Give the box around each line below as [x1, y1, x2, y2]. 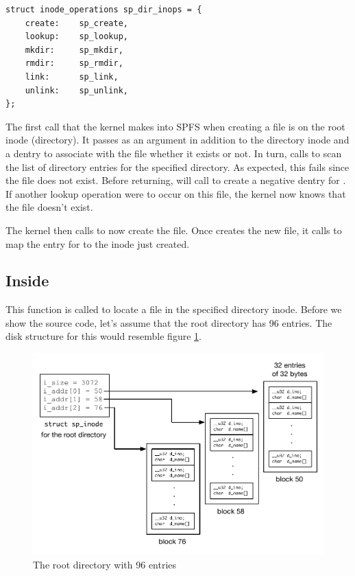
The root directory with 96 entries [33, 557, 177, 571]
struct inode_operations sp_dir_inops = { [5, 5, 202, 14]
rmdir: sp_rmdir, [25, 58, 123, 69]
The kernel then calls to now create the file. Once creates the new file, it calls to [5, 222, 342, 237]
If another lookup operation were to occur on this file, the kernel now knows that [5, 186, 346, 200]
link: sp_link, [25, 71, 119, 82]
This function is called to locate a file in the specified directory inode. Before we [5, 302, 342, 316]
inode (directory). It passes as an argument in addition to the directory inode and [5, 133, 350, 147]
